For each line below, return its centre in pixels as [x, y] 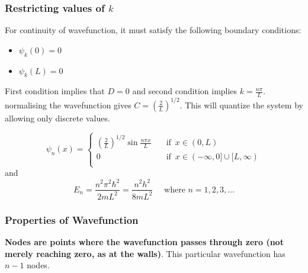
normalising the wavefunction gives [68, 105]
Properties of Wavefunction [72, 219]
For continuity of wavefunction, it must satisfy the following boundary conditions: [153, 30]
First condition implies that [55, 91]
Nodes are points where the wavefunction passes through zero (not [144, 242]
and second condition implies [185, 91]
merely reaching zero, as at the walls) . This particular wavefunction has [145, 253]
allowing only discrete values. [57, 118]
